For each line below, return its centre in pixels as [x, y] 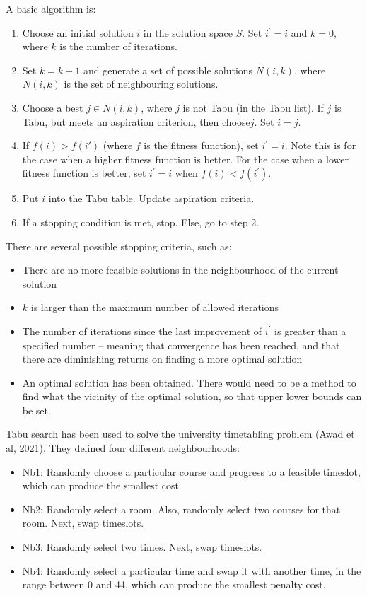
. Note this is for [320, 145]
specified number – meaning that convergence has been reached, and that [181, 345]
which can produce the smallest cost [100, 485]
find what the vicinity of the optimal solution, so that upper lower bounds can [192, 396]
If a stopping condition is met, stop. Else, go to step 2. [141, 222]
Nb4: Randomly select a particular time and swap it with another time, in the [192, 570]
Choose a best [53, 107]
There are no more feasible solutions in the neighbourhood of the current [180, 270]
